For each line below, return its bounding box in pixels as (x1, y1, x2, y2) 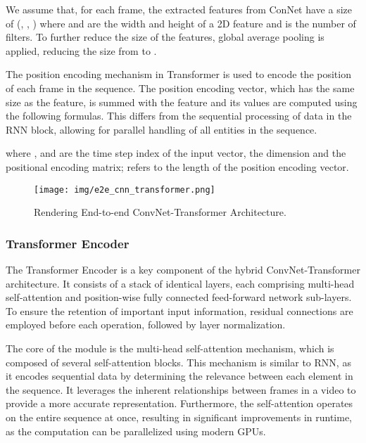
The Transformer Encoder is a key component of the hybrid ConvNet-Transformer (6, 262, 360, 276)
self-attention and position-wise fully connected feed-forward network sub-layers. (6, 290, 352, 304)
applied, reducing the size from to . (6, 43, 157, 58)
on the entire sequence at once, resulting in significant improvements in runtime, (6, 409, 352, 424)
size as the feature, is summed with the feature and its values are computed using (6, 94, 358, 109)
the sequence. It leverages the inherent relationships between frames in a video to (6, 382, 356, 397)
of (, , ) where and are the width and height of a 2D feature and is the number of (6, 15, 356, 30)
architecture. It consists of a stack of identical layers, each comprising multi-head (6, 276, 355, 290)
